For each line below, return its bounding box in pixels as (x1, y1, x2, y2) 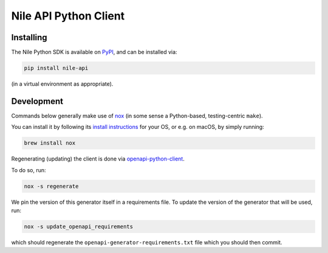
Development (11, 96, 64, 106)
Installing (11, 32, 48, 43)
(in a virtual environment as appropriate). (11, 80, 114, 88)
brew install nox (24, 140, 76, 147)
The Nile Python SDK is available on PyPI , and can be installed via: (11, 49, 177, 56)
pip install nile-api (24, 64, 89, 72)
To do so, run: (11, 166, 46, 173)
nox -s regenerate (24, 182, 79, 190)
